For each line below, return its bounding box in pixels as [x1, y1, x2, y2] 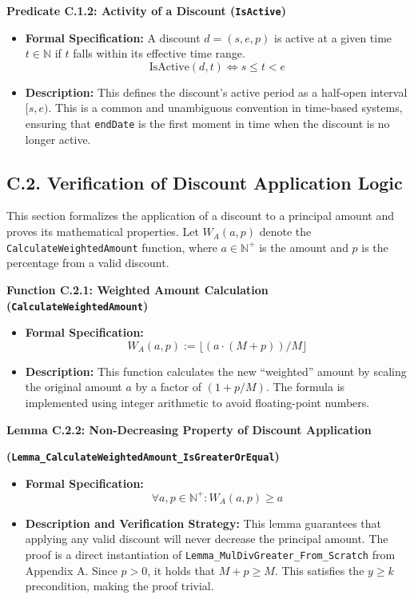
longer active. [25, 130, 91, 147]
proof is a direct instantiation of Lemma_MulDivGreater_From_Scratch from [25, 546, 396, 563]
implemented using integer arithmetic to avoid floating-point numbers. [25, 393, 370, 410]
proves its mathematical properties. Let [6, 223, 199, 240]
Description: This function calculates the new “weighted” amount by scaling [25, 362, 407, 379]
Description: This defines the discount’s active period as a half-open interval [25, 83, 408, 100]
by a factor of [135, 378, 202, 395]
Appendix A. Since [25, 561, 117, 578]
